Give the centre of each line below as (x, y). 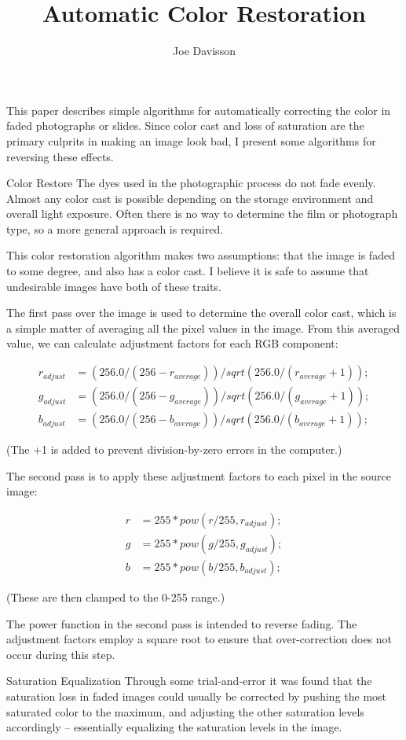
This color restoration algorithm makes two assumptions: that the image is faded (201, 255)
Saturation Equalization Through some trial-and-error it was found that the (189, 681)
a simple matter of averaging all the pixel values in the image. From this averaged (203, 328)
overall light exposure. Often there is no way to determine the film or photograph (202, 214)
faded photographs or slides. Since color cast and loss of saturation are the (185, 125)
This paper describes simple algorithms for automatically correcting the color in (199, 110)
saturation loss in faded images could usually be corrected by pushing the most (197, 696)
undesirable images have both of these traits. (114, 286)
